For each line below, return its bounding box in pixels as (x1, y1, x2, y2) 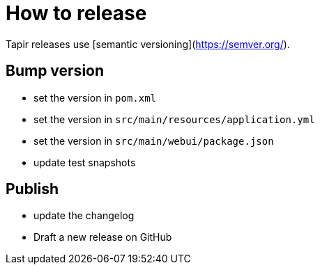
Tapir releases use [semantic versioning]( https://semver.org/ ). (6, 38, 290, 50)
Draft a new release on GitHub (33, 231, 172, 244)
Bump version (6, 62, 105, 80)
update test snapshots (33, 156, 136, 168)
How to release (6, 1, 147, 25)
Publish (6, 180, 59, 198)
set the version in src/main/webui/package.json (33, 134, 274, 147)
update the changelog (33, 209, 135, 222)
